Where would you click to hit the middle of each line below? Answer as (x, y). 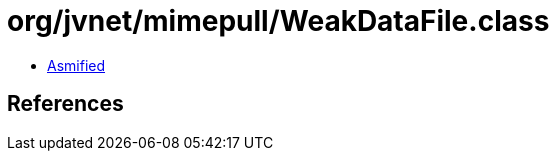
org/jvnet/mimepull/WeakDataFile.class (278, 21)
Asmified (76, 65)
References (65, 104)
